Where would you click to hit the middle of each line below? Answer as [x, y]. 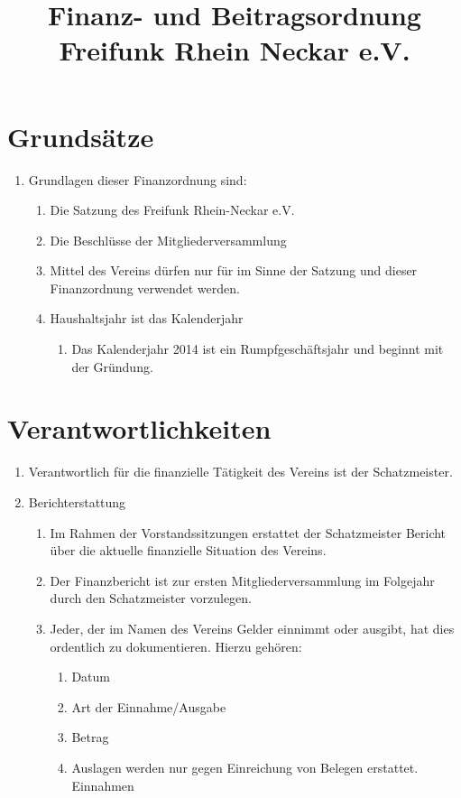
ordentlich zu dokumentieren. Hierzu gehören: [176, 646]
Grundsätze [81, 136]
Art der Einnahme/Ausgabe [149, 706]
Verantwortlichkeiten [139, 428]
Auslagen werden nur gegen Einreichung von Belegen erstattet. [245, 767]
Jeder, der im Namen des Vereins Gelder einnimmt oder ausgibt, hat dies [252, 628]
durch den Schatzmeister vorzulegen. [151, 598]
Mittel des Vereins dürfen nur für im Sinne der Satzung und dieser [234, 270]
